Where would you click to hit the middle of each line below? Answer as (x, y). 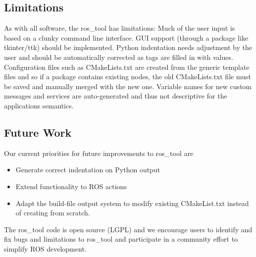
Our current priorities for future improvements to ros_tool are (99, 153)
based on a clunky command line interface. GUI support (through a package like (126, 37)
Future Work (38, 132)
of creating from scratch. (53, 213)
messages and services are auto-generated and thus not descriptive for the (116, 96)
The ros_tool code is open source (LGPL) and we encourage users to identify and (128, 229)
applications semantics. (39, 105)
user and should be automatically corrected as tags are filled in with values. (119, 57)
